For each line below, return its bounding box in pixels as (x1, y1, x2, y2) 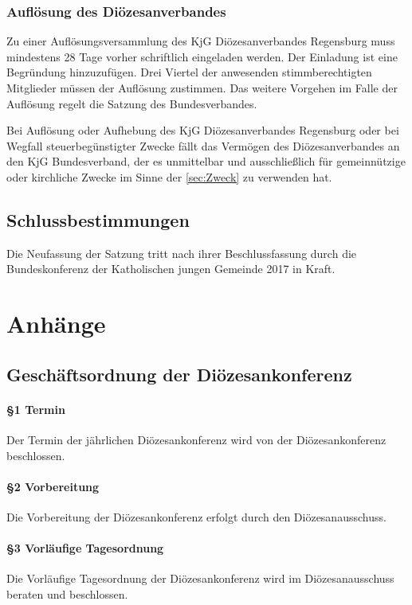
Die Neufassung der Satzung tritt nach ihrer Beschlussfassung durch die (6, 244, 357, 261)
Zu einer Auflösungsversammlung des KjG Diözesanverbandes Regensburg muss (6, 33, 395, 49)
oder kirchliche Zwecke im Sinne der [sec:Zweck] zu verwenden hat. (6, 168, 332, 185)
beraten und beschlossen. (6, 585, 128, 602)
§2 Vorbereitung (6, 478, 100, 494)
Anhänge (6, 307, 106, 340)
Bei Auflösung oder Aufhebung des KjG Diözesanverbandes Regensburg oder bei (6, 122, 399, 139)
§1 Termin (6, 400, 65, 417)
